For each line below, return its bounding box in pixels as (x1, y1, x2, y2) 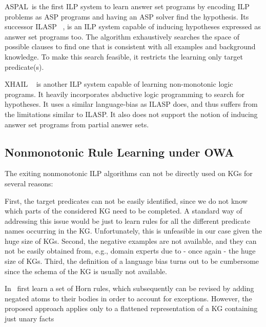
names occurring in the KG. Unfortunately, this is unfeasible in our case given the (5, 225, 262, 236)
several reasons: (5, 178, 53, 188)
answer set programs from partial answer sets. (5, 119, 149, 129)
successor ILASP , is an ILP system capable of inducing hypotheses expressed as (5, 21, 261, 32)
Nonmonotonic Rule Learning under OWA (5, 144, 234, 160)
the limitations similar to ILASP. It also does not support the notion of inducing (5, 108, 258, 119)
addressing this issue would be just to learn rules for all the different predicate (5, 215, 251, 226)
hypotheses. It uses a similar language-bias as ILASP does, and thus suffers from (5, 99, 258, 109)
